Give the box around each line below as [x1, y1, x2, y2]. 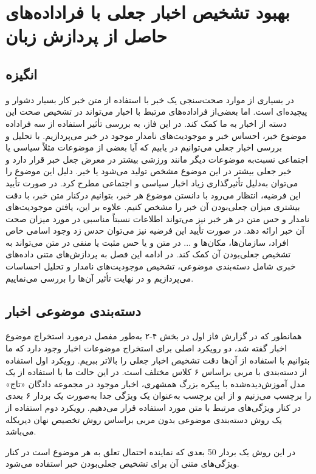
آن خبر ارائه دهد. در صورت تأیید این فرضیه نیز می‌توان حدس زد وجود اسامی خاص [5, 224, 304, 237]
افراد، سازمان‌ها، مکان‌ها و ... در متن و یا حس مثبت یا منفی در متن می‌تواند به [5, 235, 289, 248]
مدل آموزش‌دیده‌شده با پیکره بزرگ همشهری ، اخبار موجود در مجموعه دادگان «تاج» [5, 377, 306, 390]
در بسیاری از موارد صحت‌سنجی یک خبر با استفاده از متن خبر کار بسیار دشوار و [5, 93, 294, 106]
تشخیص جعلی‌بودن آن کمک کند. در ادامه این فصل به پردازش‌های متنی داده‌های [5, 248, 291, 260]
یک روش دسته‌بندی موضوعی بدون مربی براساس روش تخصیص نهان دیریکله [5, 413, 282, 425]
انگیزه [5, 64, 38, 83]
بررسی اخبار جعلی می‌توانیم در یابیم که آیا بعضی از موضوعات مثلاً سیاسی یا [5, 141, 282, 154]
